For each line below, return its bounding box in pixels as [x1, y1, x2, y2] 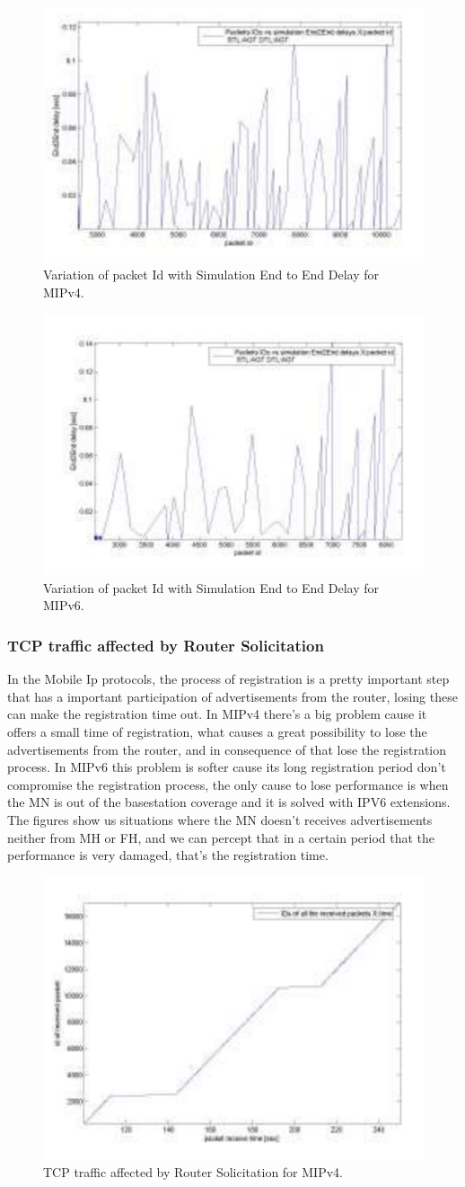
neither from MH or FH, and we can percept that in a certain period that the [7, 828, 435, 846]
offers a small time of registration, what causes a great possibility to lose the [7, 722, 427, 740]
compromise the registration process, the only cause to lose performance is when [7, 775, 449, 793]
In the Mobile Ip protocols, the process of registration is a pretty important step [7, 669, 450, 688]
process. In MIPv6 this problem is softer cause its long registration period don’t [7, 757, 446, 776]
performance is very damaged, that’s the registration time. [7, 846, 329, 864]
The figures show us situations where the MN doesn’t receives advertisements [7, 810, 433, 828]
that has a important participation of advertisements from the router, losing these [7, 687, 458, 705]
